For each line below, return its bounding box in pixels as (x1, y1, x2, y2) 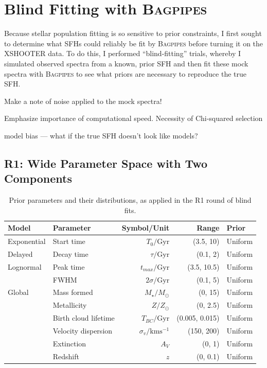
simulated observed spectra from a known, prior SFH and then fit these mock (4, 58, 248, 68)
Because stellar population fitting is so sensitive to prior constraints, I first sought (4, 28, 262, 39)
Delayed (8, 248, 33, 259)
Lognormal (8, 261, 42, 272)
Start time (52, 236, 85, 247)
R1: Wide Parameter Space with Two (4, 155, 208, 171)
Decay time (52, 248, 88, 259)
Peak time (52, 261, 85, 272)
